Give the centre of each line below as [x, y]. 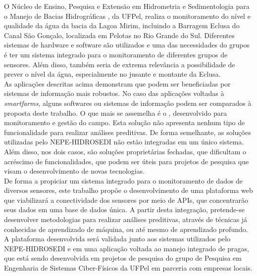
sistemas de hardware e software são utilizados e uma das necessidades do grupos [127, 45]
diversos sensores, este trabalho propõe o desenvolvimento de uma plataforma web [128, 190]
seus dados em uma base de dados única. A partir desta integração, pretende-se [124, 209]
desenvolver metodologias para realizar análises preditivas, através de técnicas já [126, 219]
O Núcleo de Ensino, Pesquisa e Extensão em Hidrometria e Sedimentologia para [127, 6]
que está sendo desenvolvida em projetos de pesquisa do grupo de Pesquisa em [123, 258]
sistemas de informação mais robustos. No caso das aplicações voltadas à [114, 93]
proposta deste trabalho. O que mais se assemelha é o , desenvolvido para [116, 113]
